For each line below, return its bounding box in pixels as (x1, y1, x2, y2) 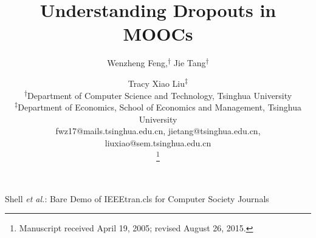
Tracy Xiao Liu (128, 76, 185, 89)
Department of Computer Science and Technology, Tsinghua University (27, 89, 292, 101)
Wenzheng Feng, (107, 56, 168, 69)
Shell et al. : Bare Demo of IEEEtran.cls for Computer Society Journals (5, 192, 269, 205)
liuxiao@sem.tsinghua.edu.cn (105, 136, 211, 149)
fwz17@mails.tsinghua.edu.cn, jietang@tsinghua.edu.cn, (55, 124, 261, 137)
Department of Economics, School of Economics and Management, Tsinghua (18, 101, 301, 114)
